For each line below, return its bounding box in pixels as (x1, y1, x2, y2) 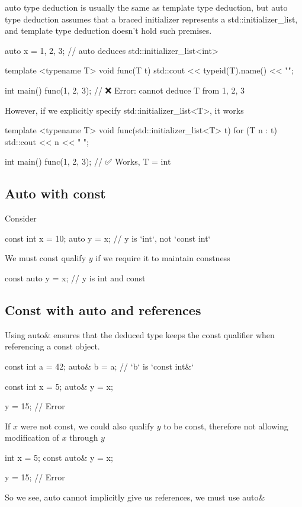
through (69, 431, 98, 444)
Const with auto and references (5, 300, 201, 319)
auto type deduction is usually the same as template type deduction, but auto (5, 1, 288, 13)
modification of (5, 431, 59, 444)
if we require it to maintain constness (95, 252, 230, 264)
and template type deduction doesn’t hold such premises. (5, 24, 212, 37)
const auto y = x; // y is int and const (5, 271, 146, 284)
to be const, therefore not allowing (163, 419, 288, 432)
